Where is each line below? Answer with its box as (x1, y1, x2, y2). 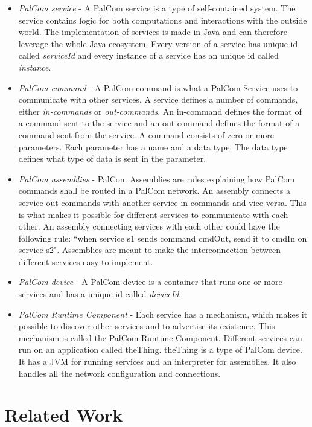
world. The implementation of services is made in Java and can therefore (18, 25, 287, 38)
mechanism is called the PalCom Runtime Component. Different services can (18, 331, 302, 344)
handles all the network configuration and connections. (18, 367, 221, 379)
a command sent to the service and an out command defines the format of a (18, 117, 300, 129)
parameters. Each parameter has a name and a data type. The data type (18, 140, 288, 153)
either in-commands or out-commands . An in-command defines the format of (18, 104, 302, 117)
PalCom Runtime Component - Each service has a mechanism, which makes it (18, 307, 308, 320)
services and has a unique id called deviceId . (18, 287, 182, 300)
